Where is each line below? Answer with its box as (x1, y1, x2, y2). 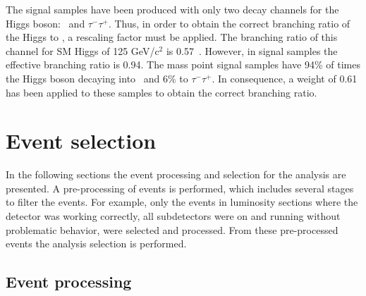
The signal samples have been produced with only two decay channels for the (6, 2, 339, 16)
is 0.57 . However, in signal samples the (166, 43, 338, 58)
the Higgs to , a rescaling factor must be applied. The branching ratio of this (6, 30, 338, 44)
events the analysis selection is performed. (6, 236, 187, 251)
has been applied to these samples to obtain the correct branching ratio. (6, 85, 317, 99)
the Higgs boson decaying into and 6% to (6, 70, 188, 85)
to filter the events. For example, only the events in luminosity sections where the (6, 195, 358, 209)
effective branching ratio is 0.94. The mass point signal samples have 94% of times (6, 57, 360, 72)
